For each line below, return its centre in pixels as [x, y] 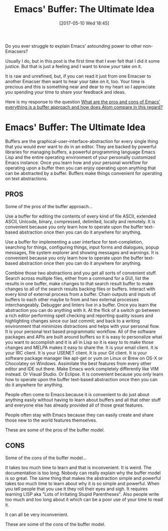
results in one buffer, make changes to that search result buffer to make [79, 283]
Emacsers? [17, 51]
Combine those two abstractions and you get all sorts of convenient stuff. [81, 273]
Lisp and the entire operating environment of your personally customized [80, 157]
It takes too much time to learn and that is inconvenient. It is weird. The [78, 467]
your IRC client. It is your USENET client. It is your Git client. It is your [76, 352]
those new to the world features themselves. [51, 420]
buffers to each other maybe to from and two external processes [72, 299]
